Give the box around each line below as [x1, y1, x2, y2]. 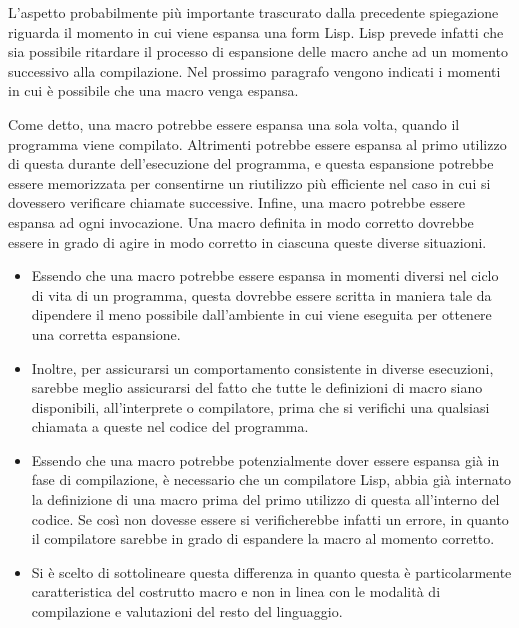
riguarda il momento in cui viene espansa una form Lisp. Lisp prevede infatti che [8, 21, 504, 42]
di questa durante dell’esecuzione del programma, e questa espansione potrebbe [8, 153, 494, 174]
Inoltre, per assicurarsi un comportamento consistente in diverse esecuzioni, [31, 357, 494, 378]
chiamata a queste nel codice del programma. [31, 416, 309, 437]
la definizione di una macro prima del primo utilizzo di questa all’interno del [31, 489, 500, 510]
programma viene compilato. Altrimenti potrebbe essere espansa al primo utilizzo [8, 133, 507, 154]
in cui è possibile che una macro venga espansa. [8, 80, 299, 101]
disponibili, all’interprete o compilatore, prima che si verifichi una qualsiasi [31, 396, 490, 417]
